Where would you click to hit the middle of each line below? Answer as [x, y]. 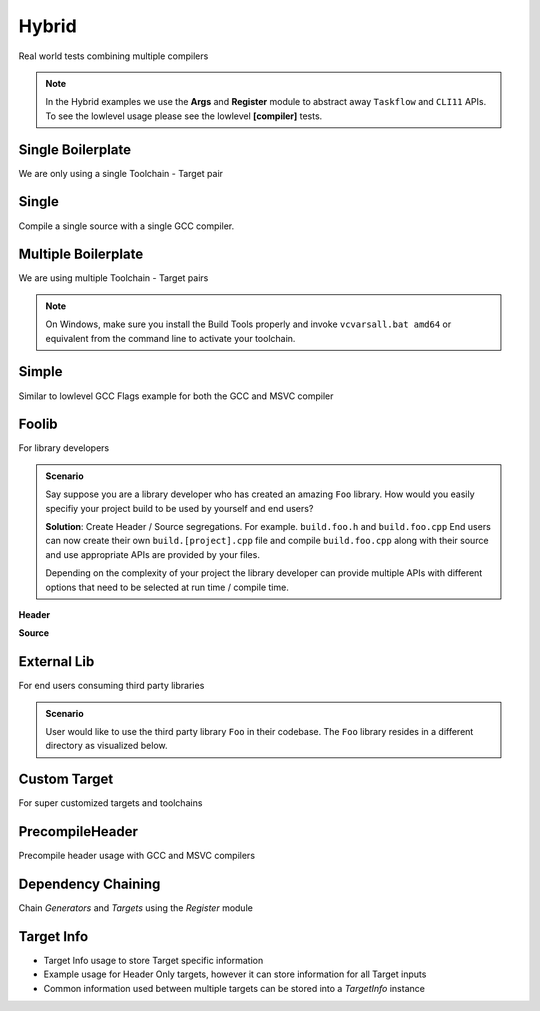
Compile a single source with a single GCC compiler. [126, 226]
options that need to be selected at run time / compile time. [167, 587]
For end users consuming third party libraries [111, 686]
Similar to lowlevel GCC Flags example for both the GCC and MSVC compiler [176, 396]
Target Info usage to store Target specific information [153, 961]
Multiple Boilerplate [81, 254]
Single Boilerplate [75, 149]
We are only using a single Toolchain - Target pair [121, 173]
